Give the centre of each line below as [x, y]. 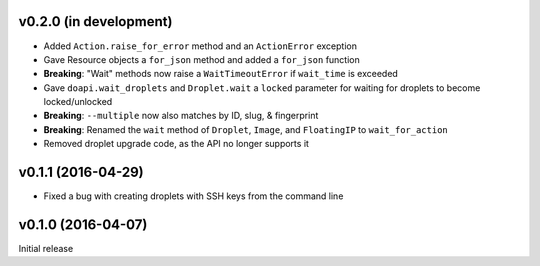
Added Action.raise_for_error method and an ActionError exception [200, 46]
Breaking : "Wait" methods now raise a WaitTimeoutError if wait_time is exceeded [221, 74]
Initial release [46, 249]
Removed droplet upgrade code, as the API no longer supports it [176, 144]
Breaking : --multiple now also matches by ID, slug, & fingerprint [181, 116]
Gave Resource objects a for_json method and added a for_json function [201, 59]
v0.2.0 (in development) [95, 21]
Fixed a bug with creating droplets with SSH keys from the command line [193, 196]
